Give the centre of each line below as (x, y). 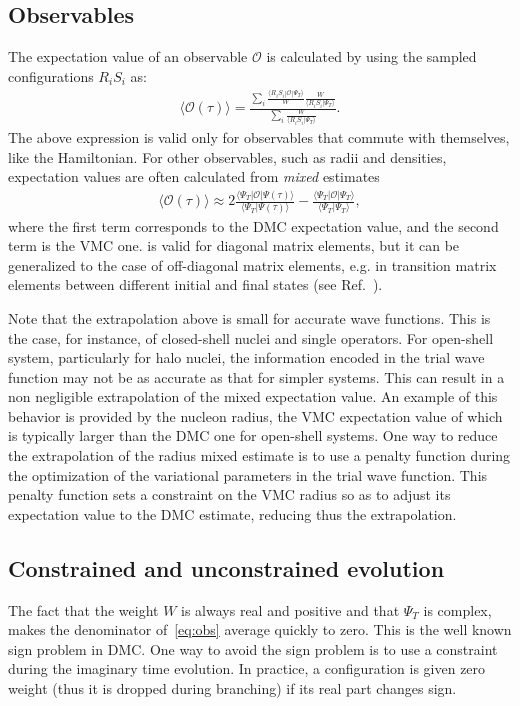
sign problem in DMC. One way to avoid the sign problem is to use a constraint (253, 648)
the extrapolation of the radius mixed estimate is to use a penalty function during (259, 455)
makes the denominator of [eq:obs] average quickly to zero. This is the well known (260, 629)
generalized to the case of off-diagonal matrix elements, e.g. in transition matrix (252, 264)
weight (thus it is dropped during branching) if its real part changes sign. (232, 688)
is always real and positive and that (290, 609)
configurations (51, 75)
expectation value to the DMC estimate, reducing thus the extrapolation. (232, 513)
